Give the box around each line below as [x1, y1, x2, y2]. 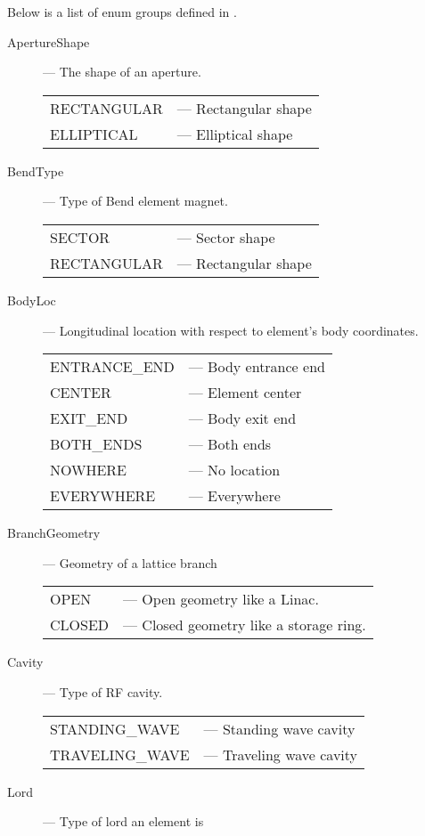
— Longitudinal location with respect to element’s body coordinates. [43, 321, 419, 339]
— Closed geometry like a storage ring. [123, 614, 366, 636]
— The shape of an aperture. [43, 62, 201, 81]
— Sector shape [176, 226, 275, 248]
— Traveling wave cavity [203, 743, 358, 765]
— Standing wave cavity [203, 718, 356, 739]
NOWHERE [50, 459, 127, 481]
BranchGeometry [7, 524, 101, 542]
